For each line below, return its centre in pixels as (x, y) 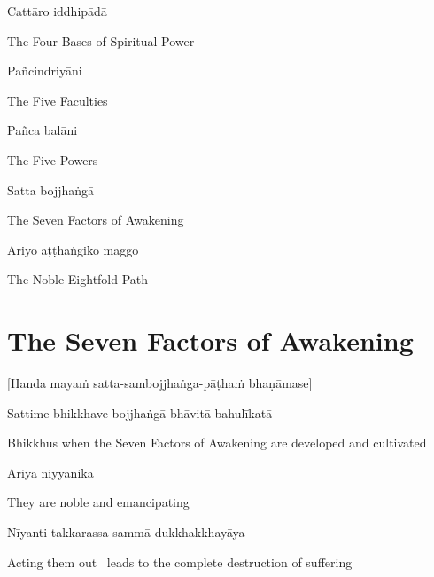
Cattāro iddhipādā (57, 11)
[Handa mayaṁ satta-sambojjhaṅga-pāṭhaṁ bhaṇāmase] (160, 383)
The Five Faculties (58, 100)
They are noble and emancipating (98, 502)
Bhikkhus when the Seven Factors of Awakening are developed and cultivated (217, 443)
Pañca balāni (43, 130)
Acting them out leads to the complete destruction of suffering (180, 561)
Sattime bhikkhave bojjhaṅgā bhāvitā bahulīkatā (140, 412)
